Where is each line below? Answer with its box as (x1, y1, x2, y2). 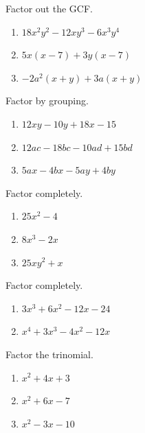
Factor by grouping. (5, 93, 89, 108)
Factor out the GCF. (5, 1, 93, 15)
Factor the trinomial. (5, 347, 93, 361)
